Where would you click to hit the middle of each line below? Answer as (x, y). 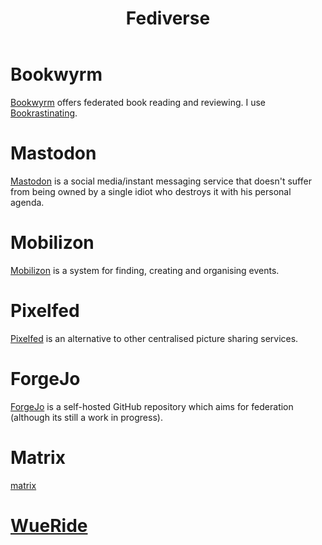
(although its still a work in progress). (86, 417)
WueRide (49, 525)
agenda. (27, 202)
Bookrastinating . (44, 113)
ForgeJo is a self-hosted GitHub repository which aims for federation (152, 406)
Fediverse (168, 18)
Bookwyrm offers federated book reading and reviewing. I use (138, 102)
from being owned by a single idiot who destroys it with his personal (151, 191)
